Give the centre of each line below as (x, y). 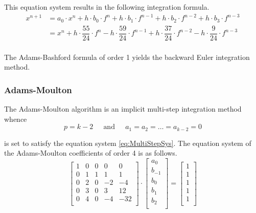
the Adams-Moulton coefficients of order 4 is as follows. (91, 153)
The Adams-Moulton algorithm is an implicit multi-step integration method (123, 109)
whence (16, 119)
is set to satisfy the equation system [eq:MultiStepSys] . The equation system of (128, 143)
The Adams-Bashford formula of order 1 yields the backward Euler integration (127, 57)
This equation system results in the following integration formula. (107, 7)
